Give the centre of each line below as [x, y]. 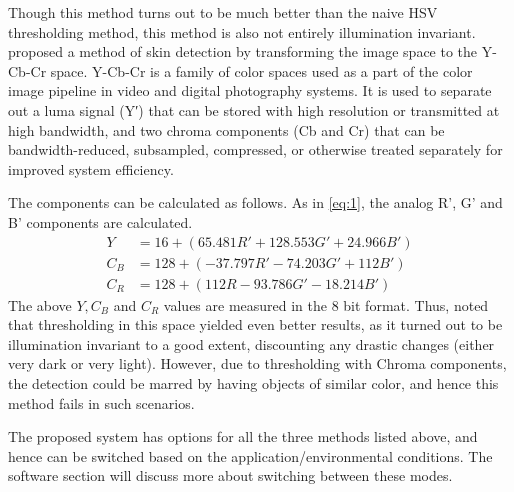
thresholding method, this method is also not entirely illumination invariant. [242, 31]
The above [40, 304]
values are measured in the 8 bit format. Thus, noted [326, 304]
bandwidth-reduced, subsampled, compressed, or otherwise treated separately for [255, 149]
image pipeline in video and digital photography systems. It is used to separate [250, 90]
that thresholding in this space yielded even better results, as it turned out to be [255, 324]
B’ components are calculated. [100, 221]
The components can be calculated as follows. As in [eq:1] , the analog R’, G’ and [255, 202]
